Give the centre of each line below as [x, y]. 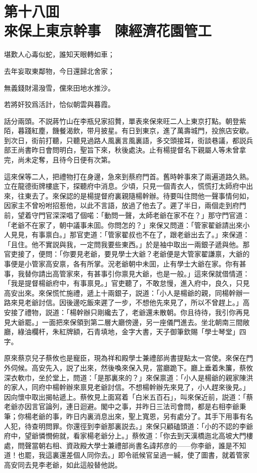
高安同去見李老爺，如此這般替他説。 [63, 464]
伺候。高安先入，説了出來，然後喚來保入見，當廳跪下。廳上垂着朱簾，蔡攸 [132, 367]
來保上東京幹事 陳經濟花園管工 [108, 30]
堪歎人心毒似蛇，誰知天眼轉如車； [59, 54]
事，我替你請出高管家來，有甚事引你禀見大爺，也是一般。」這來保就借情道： [127, 273]
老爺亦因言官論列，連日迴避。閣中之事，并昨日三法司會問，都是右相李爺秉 [125, 406]
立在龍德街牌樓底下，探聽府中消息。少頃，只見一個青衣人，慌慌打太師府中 [125, 186]
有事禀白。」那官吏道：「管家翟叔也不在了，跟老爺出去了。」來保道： [140, 235]
